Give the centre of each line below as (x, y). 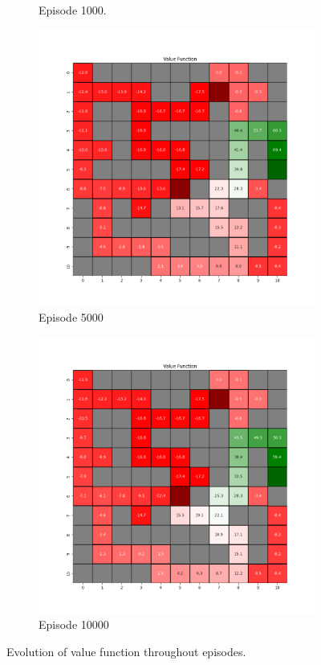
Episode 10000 (74, 624)
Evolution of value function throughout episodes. (126, 651)
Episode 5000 (71, 317)
